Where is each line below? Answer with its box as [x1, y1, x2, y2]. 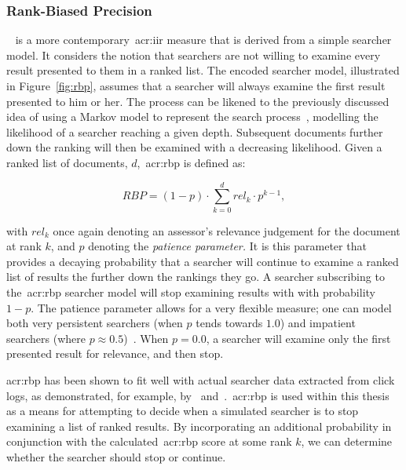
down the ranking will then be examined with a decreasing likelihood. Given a [6, 139, 382, 155]
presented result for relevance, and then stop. [6, 345, 224, 362]
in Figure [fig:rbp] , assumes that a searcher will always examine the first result [6, 78, 386, 93]
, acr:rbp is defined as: [137, 154, 246, 170]
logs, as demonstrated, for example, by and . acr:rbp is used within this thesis [6, 387, 390, 403]
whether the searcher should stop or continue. [6, 449, 226, 465]
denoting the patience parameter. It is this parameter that [88, 238, 367, 254]
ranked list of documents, [6, 154, 128, 170]
